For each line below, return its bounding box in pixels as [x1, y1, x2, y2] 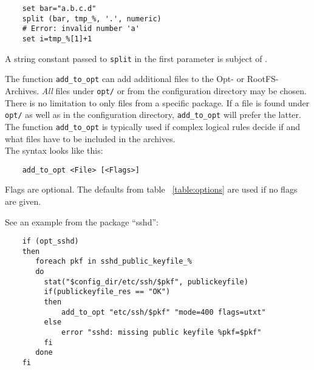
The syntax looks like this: [5, 144, 103, 157]
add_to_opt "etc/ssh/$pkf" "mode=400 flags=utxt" [61, 307, 266, 317]
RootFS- [247, 72, 279, 85]
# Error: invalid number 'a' [22, 24, 140, 33]
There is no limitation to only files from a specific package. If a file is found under [5, 96, 310, 109]
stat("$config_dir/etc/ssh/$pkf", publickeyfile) [44, 277, 248, 286]
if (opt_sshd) [22, 237, 79, 246]
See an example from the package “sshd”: [5, 215, 159, 228]
